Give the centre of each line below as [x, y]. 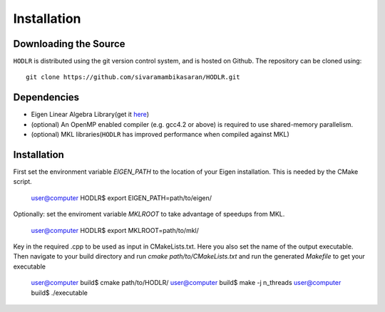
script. [22, 182]
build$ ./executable [60, 293]
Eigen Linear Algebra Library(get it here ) [90, 115]
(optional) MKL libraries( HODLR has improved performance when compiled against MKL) [160, 135]
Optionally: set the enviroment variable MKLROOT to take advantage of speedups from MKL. [149, 214]
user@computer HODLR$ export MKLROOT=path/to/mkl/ [115, 230]
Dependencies [46, 97]
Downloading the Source [69, 44]
